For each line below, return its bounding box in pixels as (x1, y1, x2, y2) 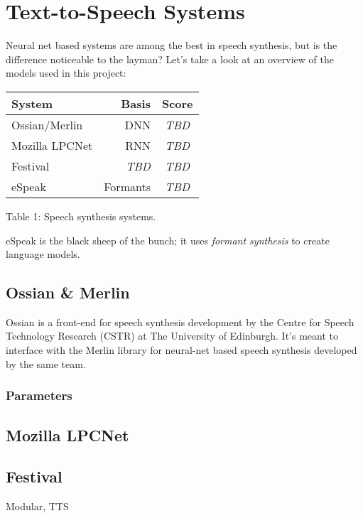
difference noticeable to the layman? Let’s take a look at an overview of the (6, 51, 334, 66)
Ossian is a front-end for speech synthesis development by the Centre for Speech (6, 314, 354, 329)
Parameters (6, 387, 72, 404)
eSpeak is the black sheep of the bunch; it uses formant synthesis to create (6, 232, 330, 247)
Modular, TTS (6, 499, 69, 514)
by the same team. (6, 356, 86, 371)
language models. (6, 247, 80, 261)
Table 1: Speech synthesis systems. (6, 208, 156, 223)
